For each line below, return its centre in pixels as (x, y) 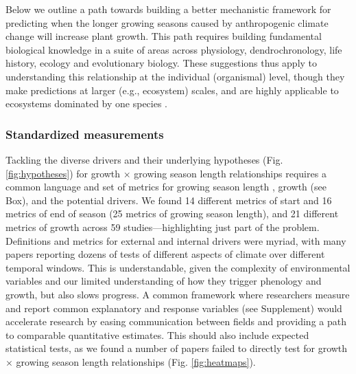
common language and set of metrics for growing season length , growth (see (166, 187)
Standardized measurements (85, 134)
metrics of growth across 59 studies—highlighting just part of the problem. (163, 227)
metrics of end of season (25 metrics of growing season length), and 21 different (172, 213)
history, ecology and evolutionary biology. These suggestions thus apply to (162, 63)
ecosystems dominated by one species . (87, 103)
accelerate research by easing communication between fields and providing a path (176, 321)
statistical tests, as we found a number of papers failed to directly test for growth (177, 348)
